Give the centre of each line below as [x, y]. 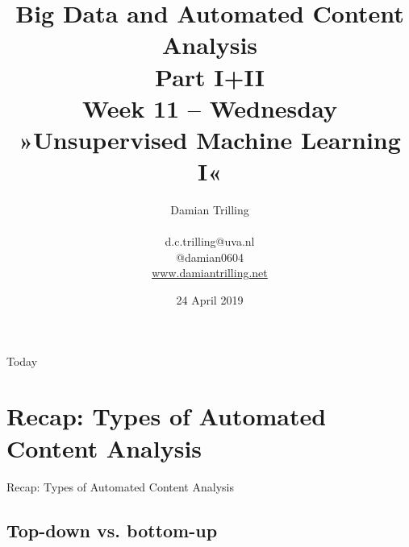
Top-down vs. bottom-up [112, 530]
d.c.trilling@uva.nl [210, 241]
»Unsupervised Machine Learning [210, 139]
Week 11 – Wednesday [210, 108]
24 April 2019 [210, 300]
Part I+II [210, 76]
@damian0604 [209, 257]
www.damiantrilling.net [210, 273]
